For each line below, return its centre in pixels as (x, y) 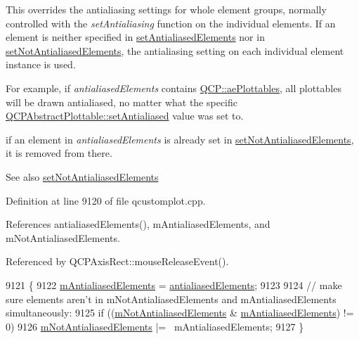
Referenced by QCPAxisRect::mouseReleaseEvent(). (117, 261)
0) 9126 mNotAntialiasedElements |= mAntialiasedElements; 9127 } (155, 326)
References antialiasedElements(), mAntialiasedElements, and (138, 224)
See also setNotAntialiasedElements (82, 176)
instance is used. (41, 64)
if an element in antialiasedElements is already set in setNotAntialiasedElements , (180, 139)
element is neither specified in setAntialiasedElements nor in (135, 37)
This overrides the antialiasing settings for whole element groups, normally (166, 9)
